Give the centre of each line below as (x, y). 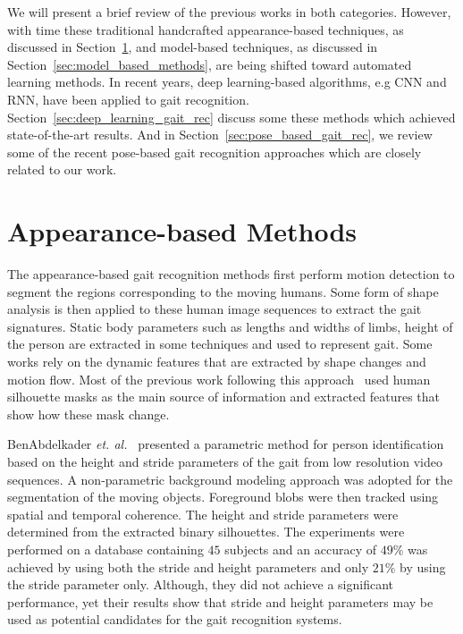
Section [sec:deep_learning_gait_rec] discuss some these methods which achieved (231, 117)
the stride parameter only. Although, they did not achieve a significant (200, 584)
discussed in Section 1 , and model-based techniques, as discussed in (193, 47)
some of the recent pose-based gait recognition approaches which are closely (215, 152)
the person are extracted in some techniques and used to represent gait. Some (220, 344)
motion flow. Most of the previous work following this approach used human (219, 379)
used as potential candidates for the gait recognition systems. (175, 619)
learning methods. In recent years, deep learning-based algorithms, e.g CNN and (227, 82)
